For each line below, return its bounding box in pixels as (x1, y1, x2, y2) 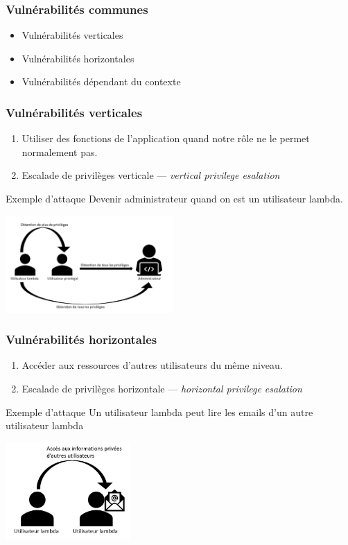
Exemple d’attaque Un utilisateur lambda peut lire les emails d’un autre (6, 404, 313, 419)
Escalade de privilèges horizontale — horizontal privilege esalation (21, 381, 302, 395)
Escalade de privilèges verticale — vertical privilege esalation (21, 168, 280, 182)
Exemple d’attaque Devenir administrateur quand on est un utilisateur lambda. (6, 191, 343, 205)
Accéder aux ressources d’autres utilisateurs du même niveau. (21, 358, 283, 372)
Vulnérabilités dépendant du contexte (21, 74, 181, 89)
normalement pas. (21, 144, 98, 159)
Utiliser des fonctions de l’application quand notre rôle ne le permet (21, 131, 310, 146)
